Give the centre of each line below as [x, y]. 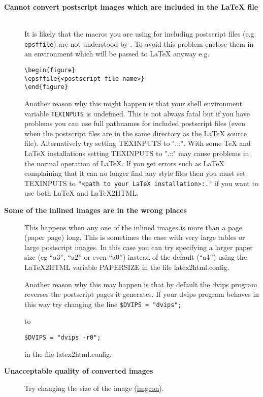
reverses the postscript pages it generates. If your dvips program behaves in [142, 294]
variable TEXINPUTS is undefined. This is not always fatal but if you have [137, 113]
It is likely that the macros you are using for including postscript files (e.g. [140, 34]
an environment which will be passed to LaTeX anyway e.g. [117, 54]
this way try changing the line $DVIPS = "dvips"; [103, 304]
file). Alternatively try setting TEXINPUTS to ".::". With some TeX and [138, 143]
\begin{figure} [50, 70]
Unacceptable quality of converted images [79, 371]
